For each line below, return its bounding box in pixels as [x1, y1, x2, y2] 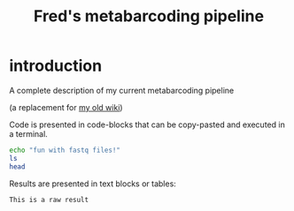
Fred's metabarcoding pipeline [34, 6, 264, 26]
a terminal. [9, 128, 49, 139]
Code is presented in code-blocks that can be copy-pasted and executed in [9, 119, 285, 130]
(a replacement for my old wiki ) [9, 102, 123, 112]
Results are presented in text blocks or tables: [9, 178, 177, 189]
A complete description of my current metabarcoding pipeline [9, 85, 235, 95]
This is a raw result [9, 195, 89, 204]
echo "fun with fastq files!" [9, 146, 121, 154]
